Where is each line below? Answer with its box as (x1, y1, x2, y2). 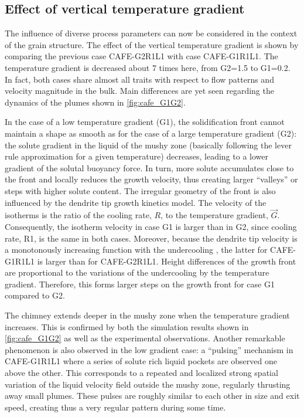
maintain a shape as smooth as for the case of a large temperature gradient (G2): (5, 127, 297, 139)
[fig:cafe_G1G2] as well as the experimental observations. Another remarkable (5, 332, 285, 344)
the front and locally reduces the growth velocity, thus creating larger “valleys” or (5, 173, 298, 185)
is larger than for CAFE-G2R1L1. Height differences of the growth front (37, 255, 296, 267)
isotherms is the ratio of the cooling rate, (5, 209, 152, 221)
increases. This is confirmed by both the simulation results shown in (5, 320, 249, 333)
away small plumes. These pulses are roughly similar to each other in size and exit (5, 389, 300, 402)
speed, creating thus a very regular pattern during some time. (5, 401, 226, 413)
